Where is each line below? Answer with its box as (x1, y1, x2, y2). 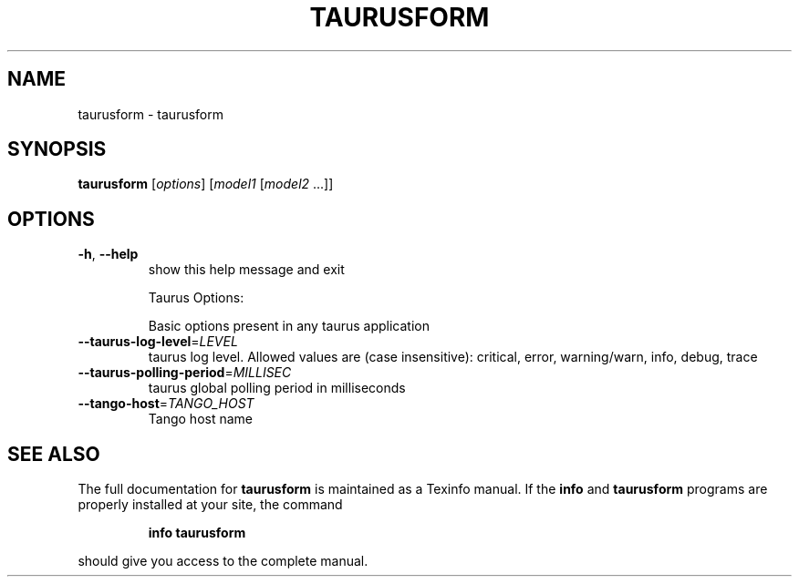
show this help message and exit (148, 261, 345, 278)
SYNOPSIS (7, 138, 107, 161)
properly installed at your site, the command (78, 497, 343, 513)
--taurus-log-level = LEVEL (78, 333, 238, 350)
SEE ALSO (7, 442, 100, 466)
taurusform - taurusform (78, 106, 223, 122)
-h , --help (78, 246, 139, 262)
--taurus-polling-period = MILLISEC (78, 364, 292, 381)
